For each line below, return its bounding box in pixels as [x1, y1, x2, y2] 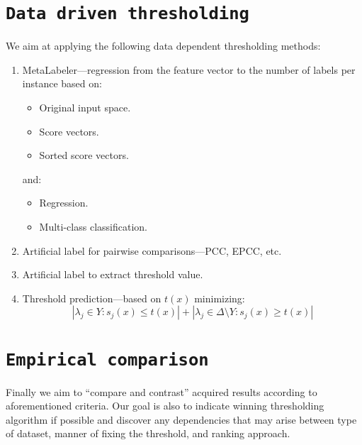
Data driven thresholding [6, 4, 249, 24]
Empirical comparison [6, 349, 209, 370]
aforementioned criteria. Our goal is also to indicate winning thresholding [6, 398, 324, 413]
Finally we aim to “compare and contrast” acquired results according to [6, 384, 317, 399]
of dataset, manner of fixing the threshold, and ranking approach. [6, 426, 290, 441]
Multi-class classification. [39, 219, 147, 234]
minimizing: [194, 290, 245, 305]
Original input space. [39, 100, 131, 115]
